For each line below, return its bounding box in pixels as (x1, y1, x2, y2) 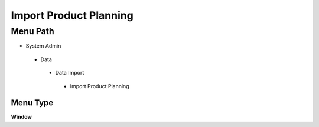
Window (11, 113, 32, 121)
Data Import (55, 69, 84, 76)
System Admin (25, 42, 61, 49)
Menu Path (11, 26, 54, 36)
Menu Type (11, 98, 54, 108)
